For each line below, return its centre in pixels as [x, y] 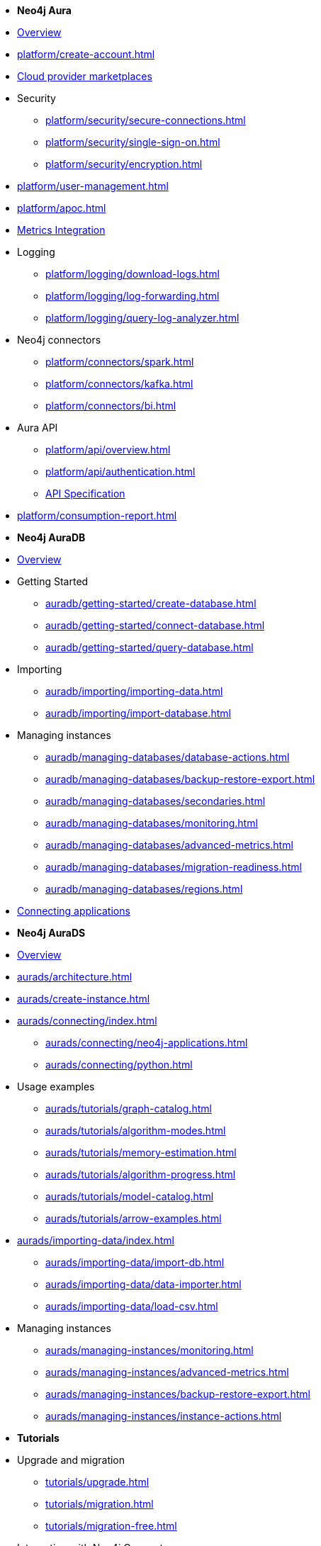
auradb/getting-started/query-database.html [150, 647]
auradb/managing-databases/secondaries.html [156, 801]
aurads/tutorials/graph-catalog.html [129, 1108]
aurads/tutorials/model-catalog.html [130, 1196]
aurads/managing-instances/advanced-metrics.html [167, 1372]
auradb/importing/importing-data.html [134, 691]
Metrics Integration [61, 230]
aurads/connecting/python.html [119, 1065]
